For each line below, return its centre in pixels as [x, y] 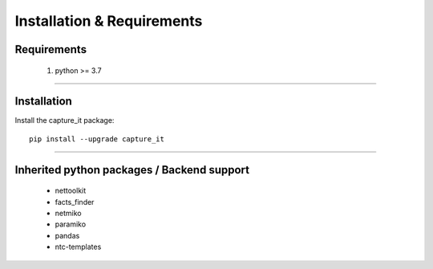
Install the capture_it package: [65, 120]
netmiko [68, 214]
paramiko [71, 224]
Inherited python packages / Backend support [132, 170]
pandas [67, 235]
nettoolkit [71, 191]
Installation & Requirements [109, 21]
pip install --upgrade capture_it [97, 139]
